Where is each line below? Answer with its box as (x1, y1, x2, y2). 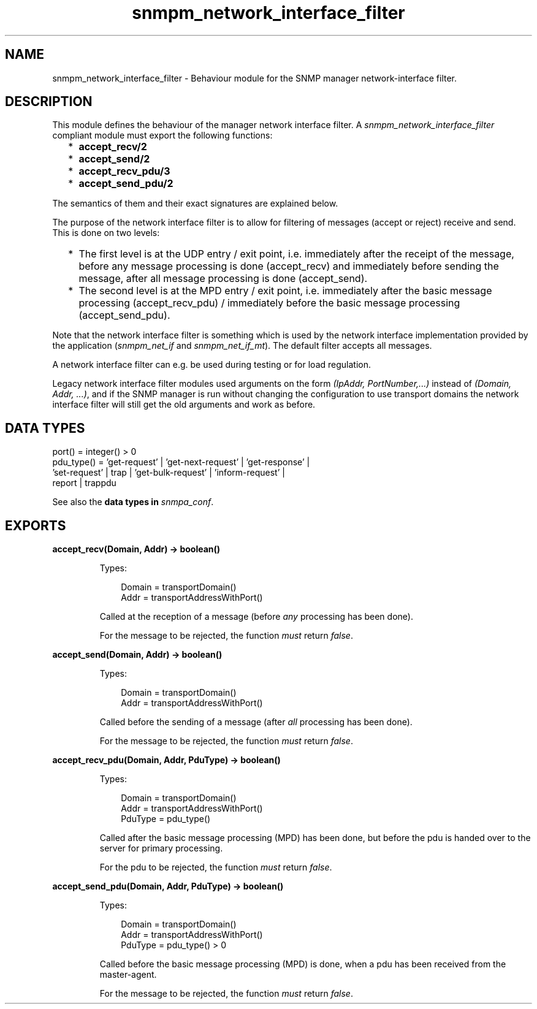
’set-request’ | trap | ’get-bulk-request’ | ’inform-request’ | (52, 467, 285, 478)
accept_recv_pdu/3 (78, 165, 170, 178)
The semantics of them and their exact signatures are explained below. (52, 198, 338, 209)
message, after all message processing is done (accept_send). (78, 272, 368, 285)
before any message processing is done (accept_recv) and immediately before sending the (78, 260, 499, 273)
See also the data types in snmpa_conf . (52, 497, 214, 508)
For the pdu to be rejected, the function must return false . (99, 862, 332, 873)
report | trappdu (52, 478, 116, 489)
